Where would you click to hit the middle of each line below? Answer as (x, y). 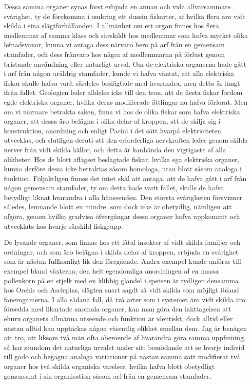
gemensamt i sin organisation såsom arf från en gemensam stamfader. (108, 375)
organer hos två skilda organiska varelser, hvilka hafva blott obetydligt (109, 366)
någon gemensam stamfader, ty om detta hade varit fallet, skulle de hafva (114, 188)
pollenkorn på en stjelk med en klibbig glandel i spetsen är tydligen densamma (121, 280)
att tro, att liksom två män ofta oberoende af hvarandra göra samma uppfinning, (125, 338)
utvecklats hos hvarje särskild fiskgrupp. (64, 226)
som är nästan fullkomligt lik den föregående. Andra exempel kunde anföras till (123, 261)
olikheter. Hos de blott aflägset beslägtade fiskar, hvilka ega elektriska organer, (122, 159)
